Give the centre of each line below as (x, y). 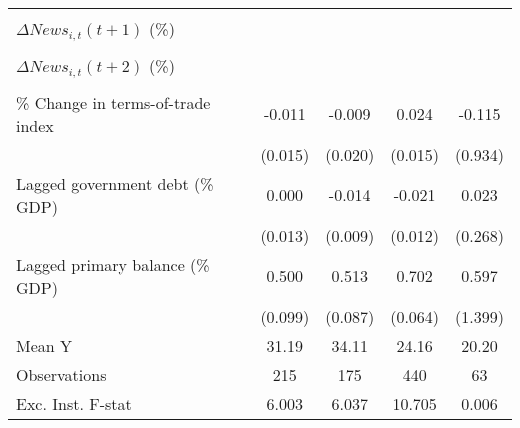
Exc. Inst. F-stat (74, 403)
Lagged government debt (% (115, 183)
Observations (61, 374)
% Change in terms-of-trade (113, 102)
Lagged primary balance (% (113, 264)
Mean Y (44, 345)
